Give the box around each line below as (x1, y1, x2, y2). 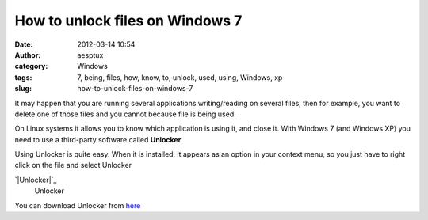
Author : (14, 50, 41, 59)
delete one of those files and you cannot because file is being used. (14, 109, 237, 119)
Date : (14, 40, 33, 49)
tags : (14, 72, 32, 82)
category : (14, 62, 48, 71)
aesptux (77, 50, 104, 59)
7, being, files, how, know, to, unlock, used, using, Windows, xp (77, 72, 283, 82)
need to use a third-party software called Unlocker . (14, 135, 184, 144)
